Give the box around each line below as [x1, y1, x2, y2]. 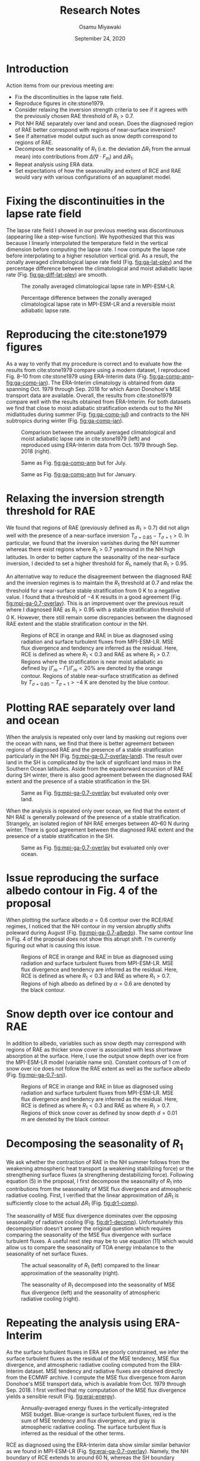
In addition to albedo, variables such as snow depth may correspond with [6, 1040, 186, 1047]
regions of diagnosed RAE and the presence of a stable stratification [6, 746, 174, 753]
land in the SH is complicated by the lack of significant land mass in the [6, 759, 182, 766]
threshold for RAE [6, 504, 96, 518]
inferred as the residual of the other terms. [21, 1429, 125, 1437]
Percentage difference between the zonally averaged [21, 294, 152, 302]
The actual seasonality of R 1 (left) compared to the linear [21, 1262, 160, 1270]
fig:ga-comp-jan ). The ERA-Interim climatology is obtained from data [6, 379, 175, 386]
